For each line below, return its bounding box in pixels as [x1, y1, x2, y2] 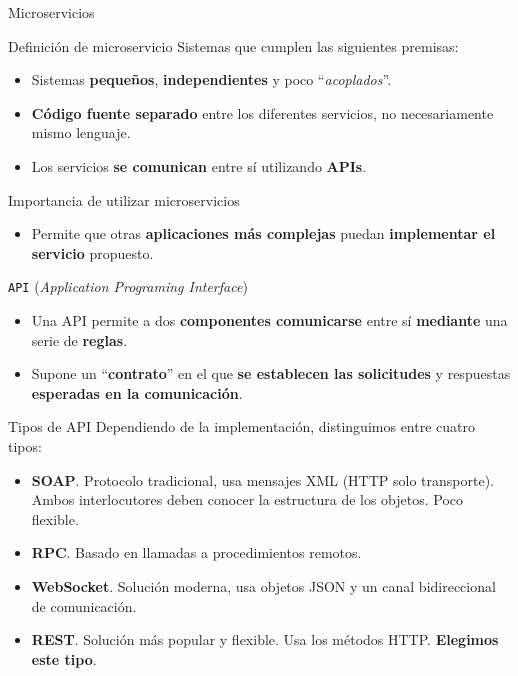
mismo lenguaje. [31, 122, 131, 143]
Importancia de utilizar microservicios [8, 189, 240, 210]
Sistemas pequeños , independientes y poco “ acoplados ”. [31, 69, 392, 90]
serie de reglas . [31, 329, 128, 350]
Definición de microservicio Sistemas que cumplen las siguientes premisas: [8, 35, 459, 56]
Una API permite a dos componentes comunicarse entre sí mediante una [31, 310, 508, 330]
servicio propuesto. [31, 242, 154, 263]
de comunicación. [31, 595, 137, 616]
